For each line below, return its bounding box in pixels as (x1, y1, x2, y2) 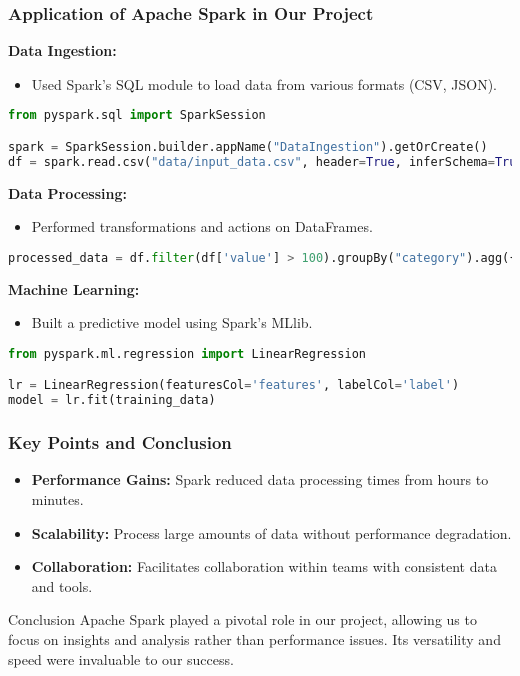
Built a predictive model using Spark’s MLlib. (31, 312, 313, 333)
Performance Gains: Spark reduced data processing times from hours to (31, 469, 489, 490)
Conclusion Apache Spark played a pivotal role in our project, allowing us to (8, 609, 477, 630)
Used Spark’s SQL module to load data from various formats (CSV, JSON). (31, 73, 498, 94)
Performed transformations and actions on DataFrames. (31, 216, 373, 237)
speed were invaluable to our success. (8, 648, 234, 669)
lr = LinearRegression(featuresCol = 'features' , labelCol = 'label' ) (8, 378, 460, 393)
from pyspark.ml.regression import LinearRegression (8, 346, 366, 361)
